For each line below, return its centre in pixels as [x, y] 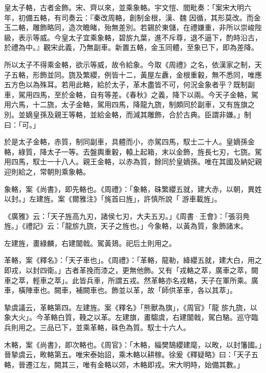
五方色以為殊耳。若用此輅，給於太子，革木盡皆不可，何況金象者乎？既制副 [129, 84]
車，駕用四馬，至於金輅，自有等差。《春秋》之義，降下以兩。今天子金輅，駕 [131, 94]
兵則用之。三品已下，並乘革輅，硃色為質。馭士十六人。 [97, 327]
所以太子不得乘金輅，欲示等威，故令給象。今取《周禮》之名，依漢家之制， [129, 64]
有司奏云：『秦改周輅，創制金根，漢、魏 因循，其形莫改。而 [154, 17]
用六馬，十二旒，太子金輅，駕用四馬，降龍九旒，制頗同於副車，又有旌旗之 [129, 104]
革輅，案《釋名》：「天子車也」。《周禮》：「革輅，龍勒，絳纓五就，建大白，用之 [133, 260]
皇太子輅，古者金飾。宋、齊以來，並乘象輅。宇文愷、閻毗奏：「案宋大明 [124, 7]
